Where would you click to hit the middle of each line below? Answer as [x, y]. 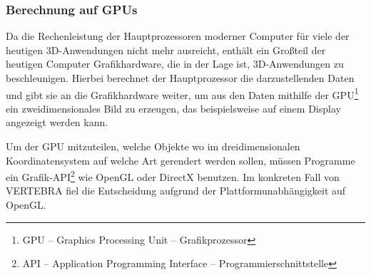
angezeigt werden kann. [57, 122]
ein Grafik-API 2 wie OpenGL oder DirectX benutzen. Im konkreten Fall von [173, 176]
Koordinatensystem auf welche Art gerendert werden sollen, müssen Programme [181, 160]
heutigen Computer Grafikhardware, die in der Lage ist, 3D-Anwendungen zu [175, 64]
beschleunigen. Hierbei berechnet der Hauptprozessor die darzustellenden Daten [180, 78]
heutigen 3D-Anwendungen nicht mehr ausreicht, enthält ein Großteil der [166, 50]
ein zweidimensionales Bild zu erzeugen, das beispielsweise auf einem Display [173, 108]
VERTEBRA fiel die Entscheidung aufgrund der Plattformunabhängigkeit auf [176, 191]
